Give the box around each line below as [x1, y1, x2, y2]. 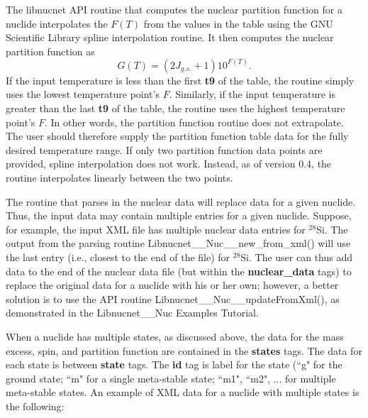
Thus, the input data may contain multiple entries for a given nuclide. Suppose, [6, 208, 352, 223]
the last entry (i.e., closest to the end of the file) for [6, 249, 230, 264]
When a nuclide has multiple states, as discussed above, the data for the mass [6, 329, 344, 343]
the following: [6, 398, 65, 413]
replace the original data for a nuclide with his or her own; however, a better [6, 277, 339, 292]
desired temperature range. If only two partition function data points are [6, 142, 323, 157]
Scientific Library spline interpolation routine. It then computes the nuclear [6, 30, 334, 45]
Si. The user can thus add [240, 249, 353, 264]
